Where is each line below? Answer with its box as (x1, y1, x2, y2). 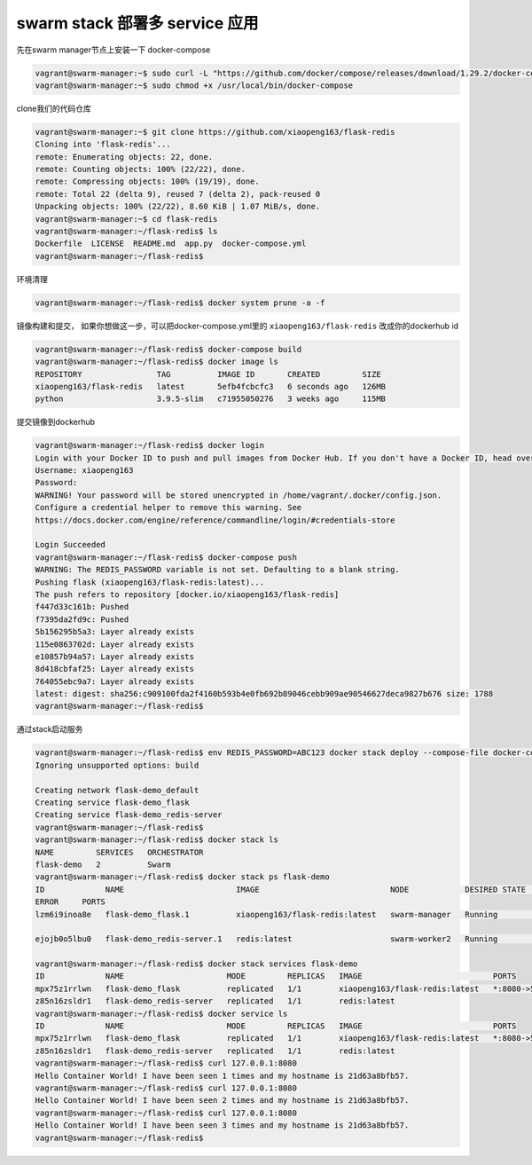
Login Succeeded (35, 539, 106, 550)
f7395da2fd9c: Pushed (35, 614, 129, 625)
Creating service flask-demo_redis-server (35, 810, 223, 820)
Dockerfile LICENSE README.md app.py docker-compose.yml (35, 239, 307, 248)
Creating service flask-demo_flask (35, 798, 190, 807)
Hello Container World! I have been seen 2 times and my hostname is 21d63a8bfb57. (35, 1096, 410, 1106)
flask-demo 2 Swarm (35, 859, 172, 870)
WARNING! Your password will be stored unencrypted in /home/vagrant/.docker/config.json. (35, 490, 442, 500)
